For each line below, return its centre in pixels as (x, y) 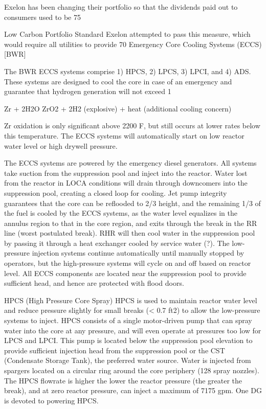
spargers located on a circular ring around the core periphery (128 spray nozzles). (132, 370)
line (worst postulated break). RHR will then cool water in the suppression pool (130, 233)
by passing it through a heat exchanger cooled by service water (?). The (117, 243)
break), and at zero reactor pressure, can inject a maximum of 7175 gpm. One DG (133, 390)
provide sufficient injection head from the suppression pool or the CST (115, 350)
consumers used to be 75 (42, 17)
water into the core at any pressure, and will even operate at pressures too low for (133, 330)
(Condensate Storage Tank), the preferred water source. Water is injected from (128, 360)
